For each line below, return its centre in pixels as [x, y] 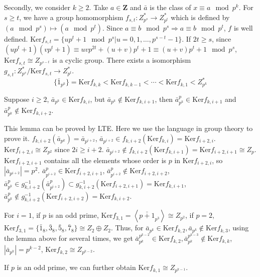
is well [243, 27]
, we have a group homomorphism [71, 17]
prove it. [17, 138]
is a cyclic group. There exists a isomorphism [122, 60]
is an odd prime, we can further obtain [76, 267]
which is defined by [200, 17]
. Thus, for [127, 228]
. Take [99, 7]
